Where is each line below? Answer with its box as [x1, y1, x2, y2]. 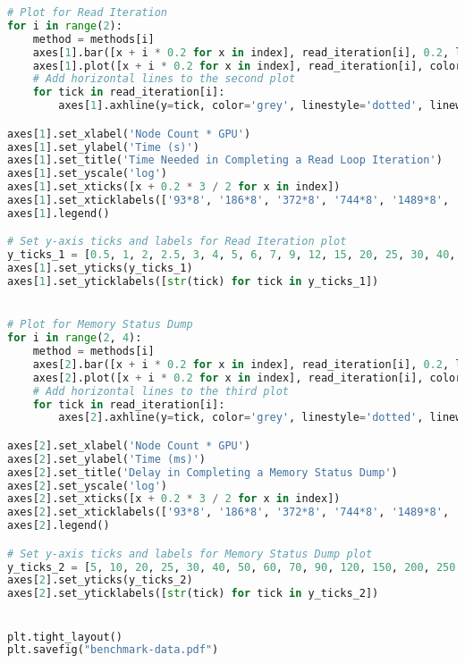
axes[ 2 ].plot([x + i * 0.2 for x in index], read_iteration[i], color [32, 371, 462, 384]
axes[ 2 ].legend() [7, 519, 110, 533]
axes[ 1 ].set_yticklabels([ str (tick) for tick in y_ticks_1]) [7, 275, 379, 289]
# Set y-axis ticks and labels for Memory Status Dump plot [7, 547, 373, 560]
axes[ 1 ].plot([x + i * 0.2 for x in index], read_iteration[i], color [32, 59, 462, 72]
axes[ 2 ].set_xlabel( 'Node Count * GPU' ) [7, 439, 251, 452]
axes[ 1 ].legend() [7, 206, 110, 220]
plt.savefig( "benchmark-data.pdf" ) [7, 643, 219, 657]
